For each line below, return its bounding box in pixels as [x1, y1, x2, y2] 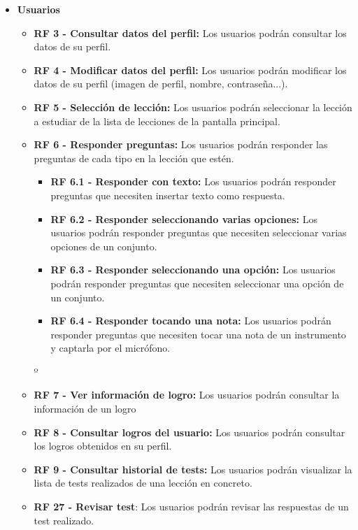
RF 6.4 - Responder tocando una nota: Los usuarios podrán [50, 313, 331, 328]
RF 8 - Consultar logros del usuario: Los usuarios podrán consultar [34, 424, 345, 439]
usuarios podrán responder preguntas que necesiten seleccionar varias [50, 225, 347, 240]
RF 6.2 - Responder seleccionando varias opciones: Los [50, 211, 317, 226]
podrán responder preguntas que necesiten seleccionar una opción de [50, 275, 344, 290]
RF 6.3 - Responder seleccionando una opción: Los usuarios [50, 262, 336, 277]
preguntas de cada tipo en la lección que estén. [34, 150, 234, 165]
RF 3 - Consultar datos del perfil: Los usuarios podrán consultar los [34, 25, 347, 40]
